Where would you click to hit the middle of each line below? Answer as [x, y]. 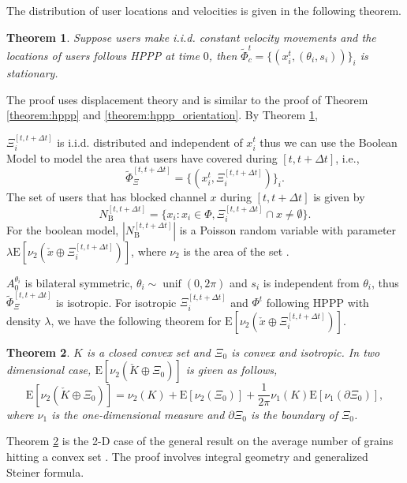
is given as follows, [232, 370]
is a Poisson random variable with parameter [288, 230]
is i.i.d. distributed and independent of [150, 142]
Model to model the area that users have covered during [142, 157]
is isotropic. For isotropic [116, 302]
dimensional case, [49, 370]
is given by [339, 197]
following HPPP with [317, 302]
